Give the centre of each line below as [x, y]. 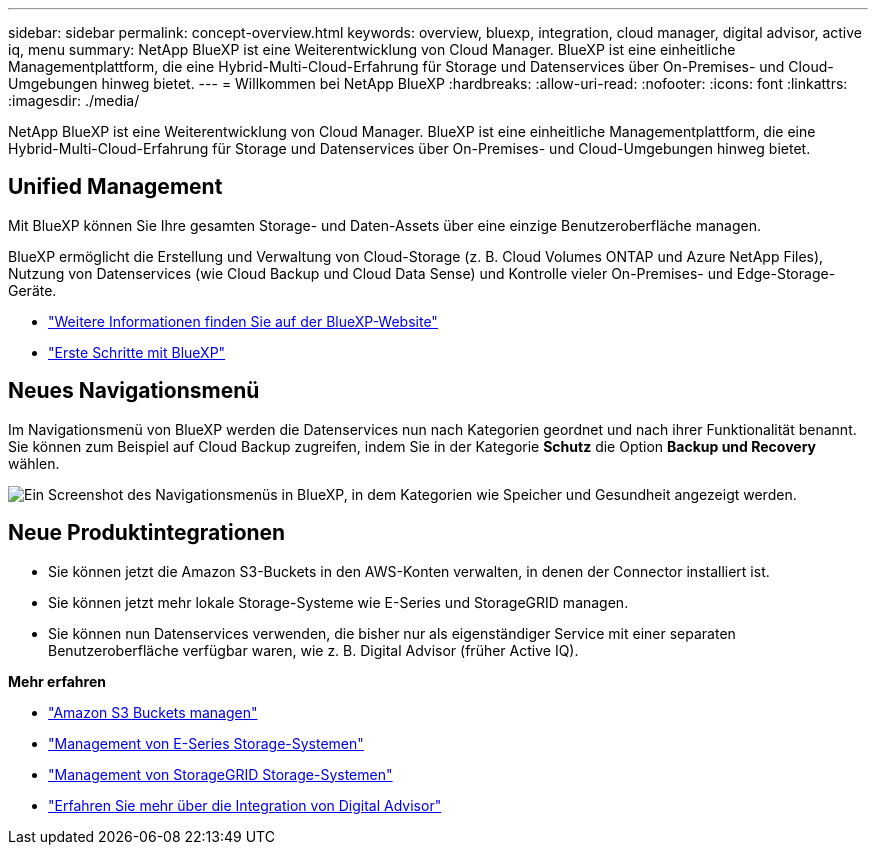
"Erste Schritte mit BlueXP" [137, 352]
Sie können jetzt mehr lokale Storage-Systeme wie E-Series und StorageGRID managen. [338, 602]
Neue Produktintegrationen [147, 533]
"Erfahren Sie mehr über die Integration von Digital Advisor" [245, 805]
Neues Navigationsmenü [134, 391]
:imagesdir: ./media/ [74, 100]
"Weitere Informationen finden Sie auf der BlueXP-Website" [243, 321]
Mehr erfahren [57, 681]
